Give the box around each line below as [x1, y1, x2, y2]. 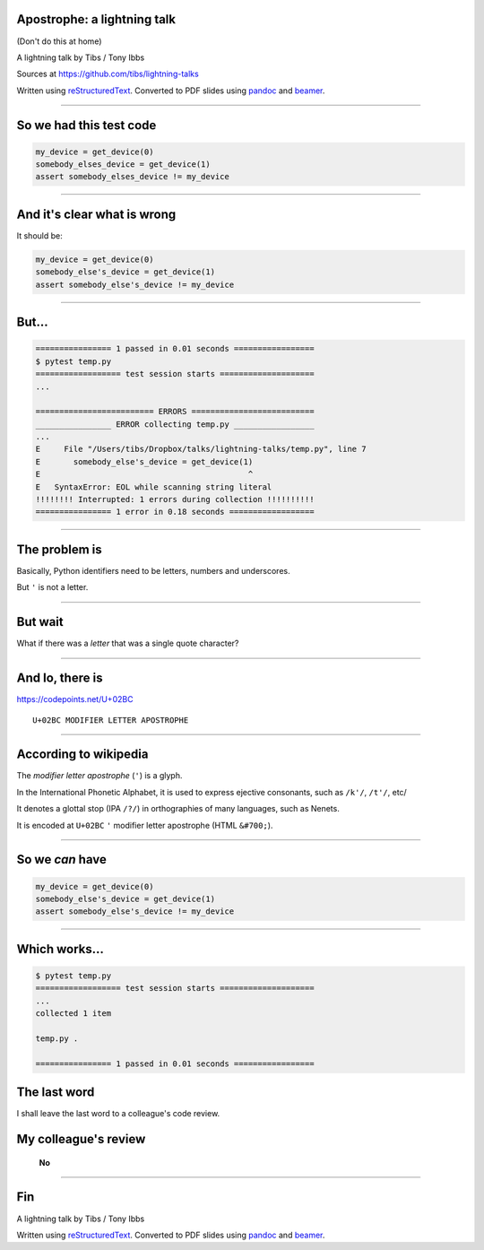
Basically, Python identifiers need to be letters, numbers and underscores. [16, 565, 290, 576]
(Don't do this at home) [16, 36, 102, 47]
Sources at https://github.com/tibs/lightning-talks [16, 68, 199, 80]
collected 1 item [35, 1009, 112, 1019]
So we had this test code [16, 117, 157, 133]
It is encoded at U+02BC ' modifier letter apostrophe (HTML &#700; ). [16, 820, 273, 830]
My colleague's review [16, 1132, 146, 1147]
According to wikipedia [16, 747, 149, 762]
